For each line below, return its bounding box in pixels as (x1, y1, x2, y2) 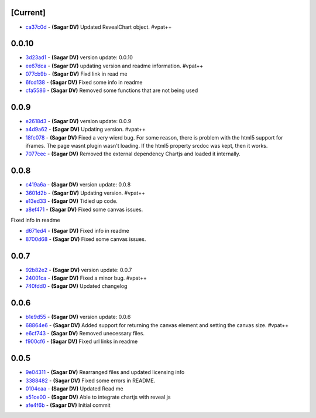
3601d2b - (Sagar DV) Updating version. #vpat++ (25, 189, 146, 196)
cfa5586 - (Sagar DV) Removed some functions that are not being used (25, 87, 198, 94)
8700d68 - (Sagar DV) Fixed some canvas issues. (25, 235, 146, 243)
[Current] (11, 8, 46, 18)
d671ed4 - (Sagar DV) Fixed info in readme (25, 227, 129, 235)
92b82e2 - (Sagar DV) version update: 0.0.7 (25, 266, 132, 273)
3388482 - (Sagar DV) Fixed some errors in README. (25, 377, 156, 384)
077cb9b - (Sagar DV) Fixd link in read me (25, 70, 128, 77)
